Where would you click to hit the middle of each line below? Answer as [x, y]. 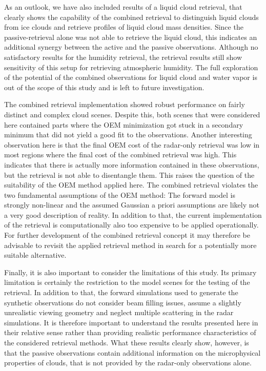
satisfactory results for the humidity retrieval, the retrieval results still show [123, 57]
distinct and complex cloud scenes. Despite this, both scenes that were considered [132, 114]
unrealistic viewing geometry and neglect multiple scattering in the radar [119, 312]
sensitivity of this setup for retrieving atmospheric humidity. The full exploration [131, 67]
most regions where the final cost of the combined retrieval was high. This [120, 154]
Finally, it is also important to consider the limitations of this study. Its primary [130, 272]
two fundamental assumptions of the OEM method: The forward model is [120, 194]
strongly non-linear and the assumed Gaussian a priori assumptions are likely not [132, 205]
